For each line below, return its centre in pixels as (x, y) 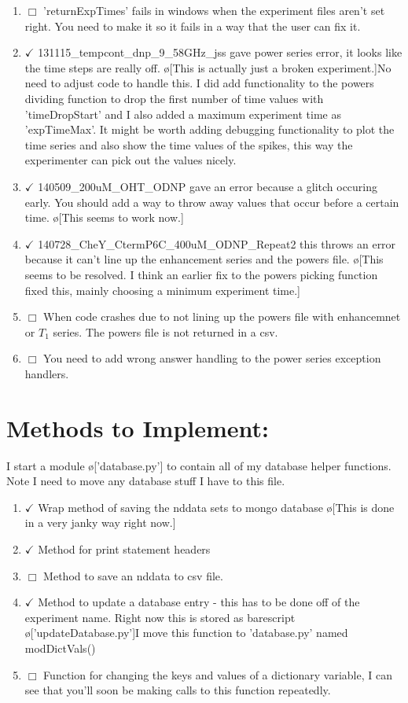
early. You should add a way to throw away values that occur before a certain (212, 202)
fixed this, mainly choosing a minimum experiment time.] (162, 290)
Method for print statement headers (124, 548)
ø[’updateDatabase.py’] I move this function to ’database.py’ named (186, 633)
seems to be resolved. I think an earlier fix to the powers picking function (201, 274)
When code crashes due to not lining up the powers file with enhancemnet (222, 317)
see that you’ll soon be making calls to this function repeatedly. (178, 690)
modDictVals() (60, 648)
